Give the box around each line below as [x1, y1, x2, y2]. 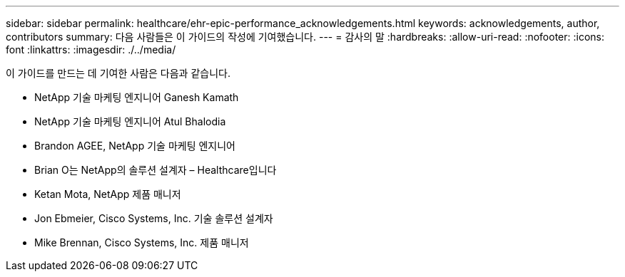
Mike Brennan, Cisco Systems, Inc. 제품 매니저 [34, 236, 249, 249]
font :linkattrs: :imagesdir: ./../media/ [6, 43, 176, 56]
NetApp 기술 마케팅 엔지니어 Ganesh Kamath [34, 91, 239, 103]
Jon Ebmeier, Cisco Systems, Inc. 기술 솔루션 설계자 [34, 212, 273, 224]
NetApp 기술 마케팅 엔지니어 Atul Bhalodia [34, 115, 226, 127]
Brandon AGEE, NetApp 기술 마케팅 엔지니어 [34, 140, 235, 152]
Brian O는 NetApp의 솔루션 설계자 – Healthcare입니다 [34, 164, 277, 176]
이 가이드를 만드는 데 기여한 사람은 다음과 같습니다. [6, 67, 230, 79]
